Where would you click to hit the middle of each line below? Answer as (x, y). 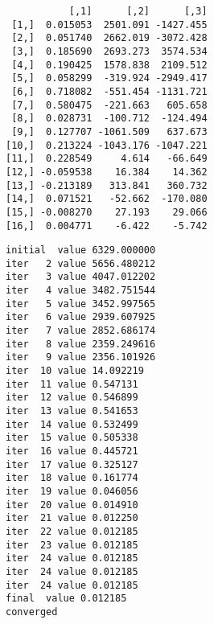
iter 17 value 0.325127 (72, 464)
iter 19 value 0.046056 (72, 491)
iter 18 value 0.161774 (72, 478)
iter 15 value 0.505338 (72, 438)
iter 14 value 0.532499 (72, 424)
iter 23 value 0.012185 (72, 545)
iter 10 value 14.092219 (75, 371)
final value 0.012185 (66, 599)
